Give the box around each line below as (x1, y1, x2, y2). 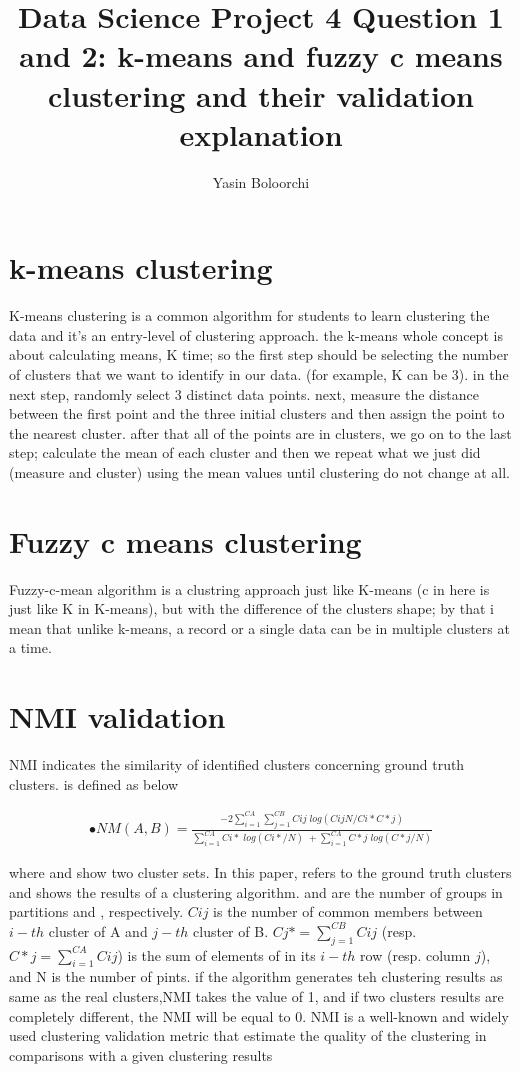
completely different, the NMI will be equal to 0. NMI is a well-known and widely (9, 1005, 509, 1026)
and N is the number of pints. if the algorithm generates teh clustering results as (9, 966, 503, 987)
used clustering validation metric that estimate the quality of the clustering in (9, 1025, 487, 1046)
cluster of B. (193, 920, 269, 941)
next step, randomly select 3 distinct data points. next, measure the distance (9, 383, 479, 404)
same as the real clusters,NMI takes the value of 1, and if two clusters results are (9, 986, 504, 1007)
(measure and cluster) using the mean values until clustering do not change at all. (9, 461, 510, 482)
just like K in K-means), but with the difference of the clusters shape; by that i (9, 598, 495, 619)
